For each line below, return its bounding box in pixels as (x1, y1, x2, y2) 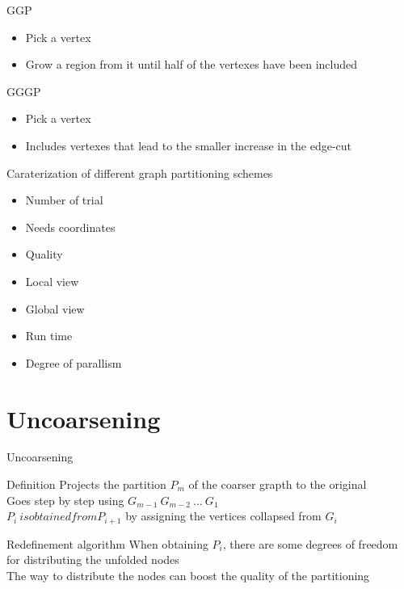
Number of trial (25, 191, 103, 208)
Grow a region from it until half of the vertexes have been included (25, 56, 358, 73)
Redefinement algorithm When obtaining (6, 535, 208, 552)
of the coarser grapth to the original (188, 476, 367, 493)
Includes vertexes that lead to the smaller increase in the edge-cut (25, 137, 352, 154)
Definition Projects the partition (6, 476, 166, 493)
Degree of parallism (25, 354, 122, 371)
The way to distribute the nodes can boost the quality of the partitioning (6, 566, 370, 583)
